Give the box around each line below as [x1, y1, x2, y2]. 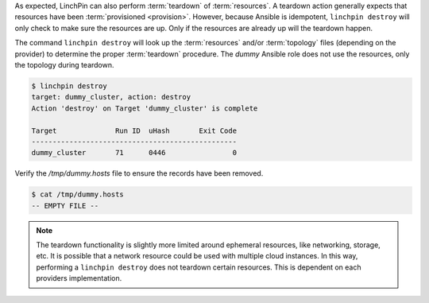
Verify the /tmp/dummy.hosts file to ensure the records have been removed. [14, 169, 264, 178]
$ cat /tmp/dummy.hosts [31, 190, 125, 199]
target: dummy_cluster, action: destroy [31, 92, 191, 102]
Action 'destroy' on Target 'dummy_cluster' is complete [31, 103, 258, 113]
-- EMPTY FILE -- [31, 201, 99, 210]
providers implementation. [36, 274, 122, 283]
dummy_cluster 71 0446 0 [31, 148, 238, 157]
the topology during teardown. [14, 60, 114, 69]
